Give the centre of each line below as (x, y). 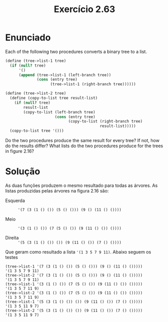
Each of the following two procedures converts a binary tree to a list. (76, 51)
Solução (23, 172)
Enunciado (28, 38)
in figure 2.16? (20, 151)
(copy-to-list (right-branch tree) (105, 121)
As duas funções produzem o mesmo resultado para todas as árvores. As (81, 185)
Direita (12, 238)
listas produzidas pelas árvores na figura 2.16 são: (57, 191)
